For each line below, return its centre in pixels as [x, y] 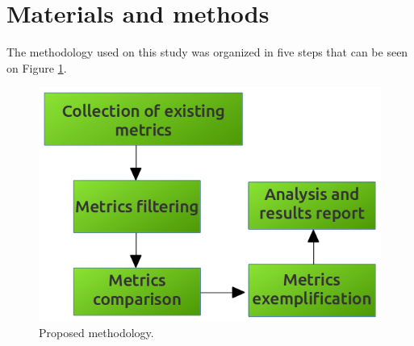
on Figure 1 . [37, 67]
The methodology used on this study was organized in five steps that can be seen [207, 52]
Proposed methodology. [96, 332]
